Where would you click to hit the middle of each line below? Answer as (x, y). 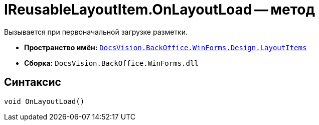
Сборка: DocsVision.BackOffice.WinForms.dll (111, 63)
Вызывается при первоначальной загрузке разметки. (96, 32)
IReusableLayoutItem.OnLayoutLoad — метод (160, 10)
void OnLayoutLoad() (44, 101)
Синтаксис (33, 82)
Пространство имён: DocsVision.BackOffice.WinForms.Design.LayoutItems (166, 47)
